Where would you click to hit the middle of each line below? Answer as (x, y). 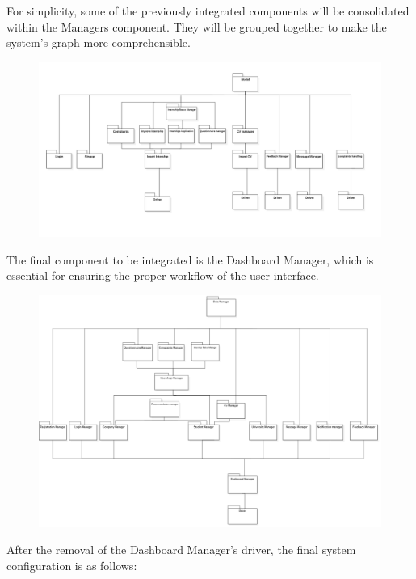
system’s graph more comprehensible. (99, 42)
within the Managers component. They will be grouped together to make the (197, 26)
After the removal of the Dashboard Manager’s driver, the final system (181, 549)
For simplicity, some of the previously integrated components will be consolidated (208, 11)
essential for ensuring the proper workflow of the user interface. (163, 275)
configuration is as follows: (72, 565)
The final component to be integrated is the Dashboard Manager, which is (190, 259)
